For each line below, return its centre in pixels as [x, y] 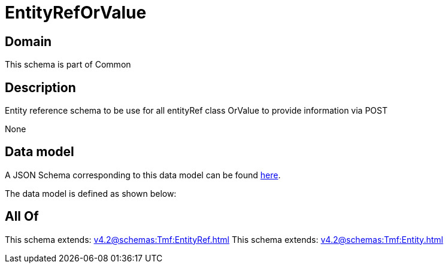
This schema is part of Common [68, 65]
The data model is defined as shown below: [91, 193]
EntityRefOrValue [76, 13]
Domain [28, 41]
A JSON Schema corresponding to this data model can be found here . [143, 175]
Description [40, 87]
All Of [22, 217]
